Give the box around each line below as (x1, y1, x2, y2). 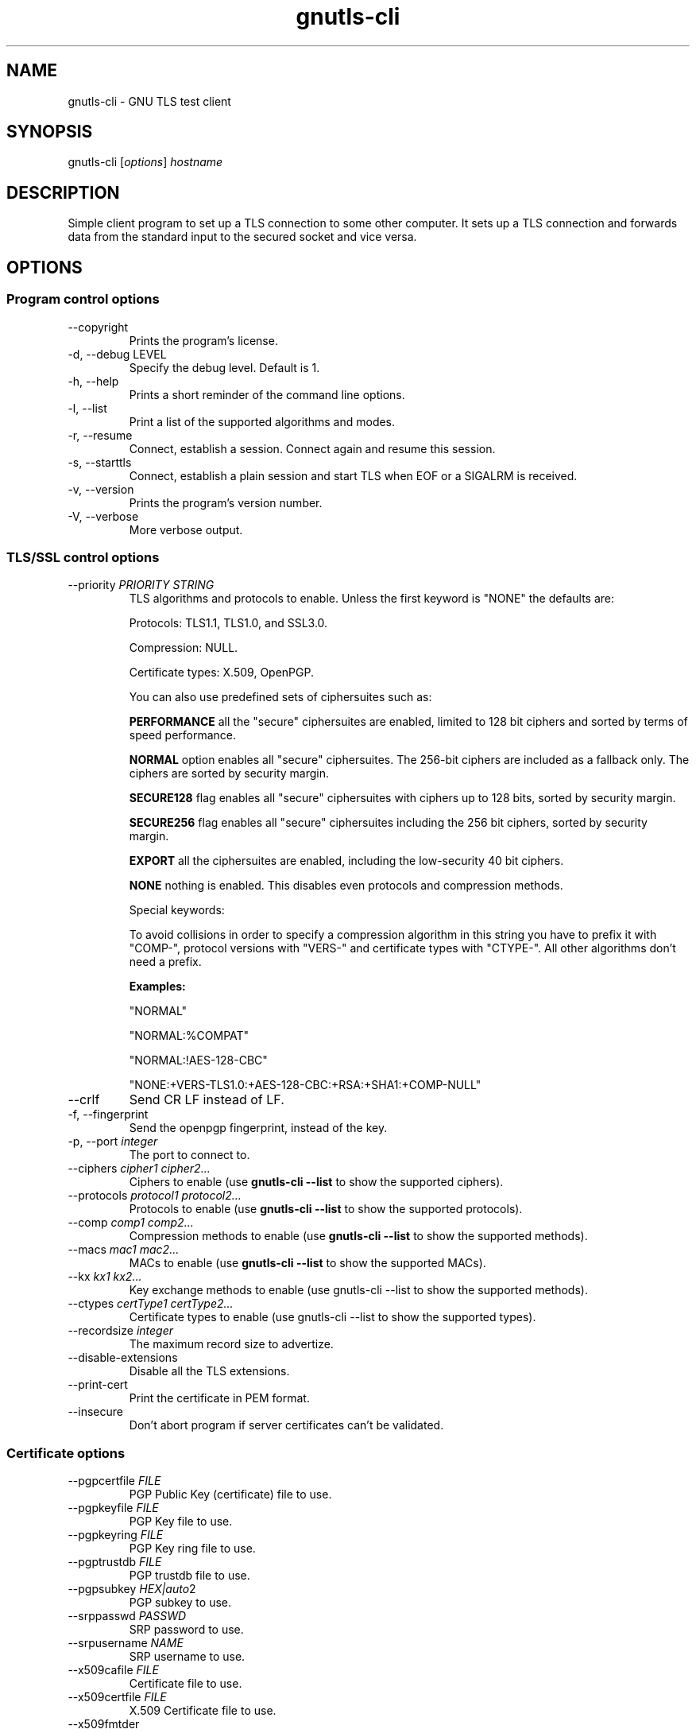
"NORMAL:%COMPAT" (129, 1029, 249, 1043)
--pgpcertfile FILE (68, 1474, 161, 1487)
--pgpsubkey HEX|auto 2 (68, 1582, 196, 1595)
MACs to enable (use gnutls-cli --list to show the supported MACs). (129, 1256, 486, 1270)
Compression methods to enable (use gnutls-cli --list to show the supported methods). (129, 1229, 588, 1243)
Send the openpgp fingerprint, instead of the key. (129, 1121, 388, 1135)
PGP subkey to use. (129, 1595, 232, 1609)
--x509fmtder (68, 1717, 140, 1731)
